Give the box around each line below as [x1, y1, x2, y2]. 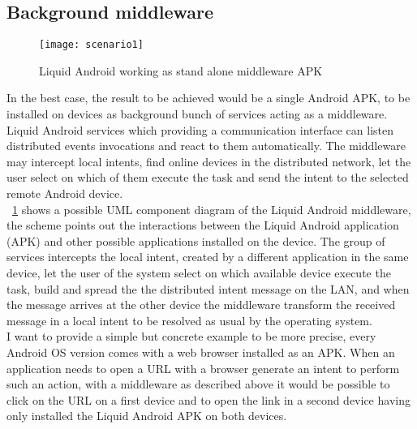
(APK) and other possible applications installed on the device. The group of [6, 232, 385, 249]
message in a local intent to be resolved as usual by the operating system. [6, 311, 372, 328]
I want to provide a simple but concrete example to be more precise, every [6, 328, 376, 345]
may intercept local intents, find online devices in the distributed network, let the [6, 152, 411, 169]
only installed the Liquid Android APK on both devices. [6, 407, 287, 424]
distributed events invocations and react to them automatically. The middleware [6, 137, 406, 154]
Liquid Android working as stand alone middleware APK [39, 62, 323, 79]
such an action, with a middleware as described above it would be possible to [6, 375, 390, 393]
